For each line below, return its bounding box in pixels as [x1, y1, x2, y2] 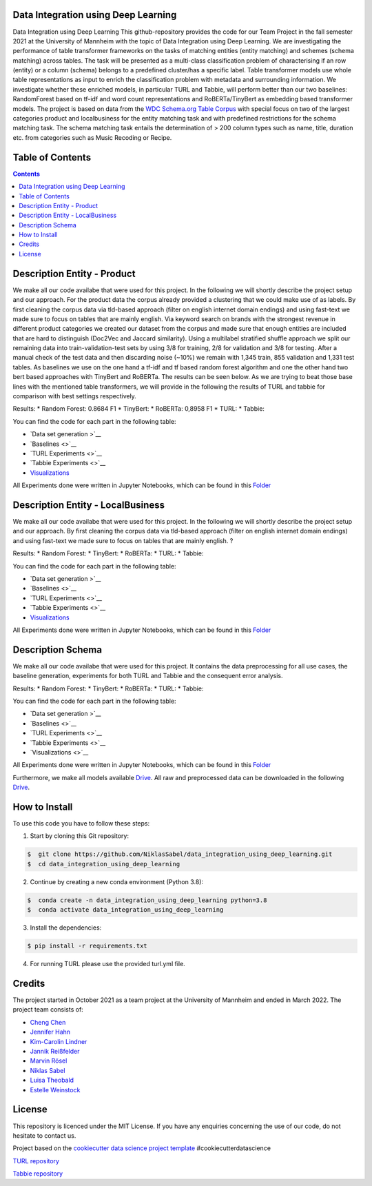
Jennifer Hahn [30, 1027, 71, 1036]
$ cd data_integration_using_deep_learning [27, 860, 180, 868]
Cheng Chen [30, 1018, 66, 1026]
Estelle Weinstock [30, 1085, 81, 1094]
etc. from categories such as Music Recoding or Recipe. [12, 133, 172, 141]
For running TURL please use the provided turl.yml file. [30, 960, 185, 968]
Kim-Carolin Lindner [30, 1037, 87, 1045]
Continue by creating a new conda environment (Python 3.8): [30, 877, 203, 886]
